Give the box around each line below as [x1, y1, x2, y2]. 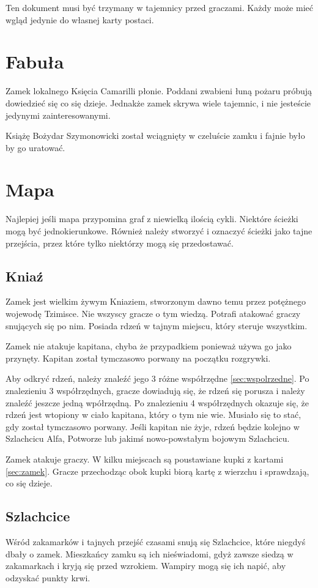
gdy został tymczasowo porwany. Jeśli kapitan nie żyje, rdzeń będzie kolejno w [6, 420, 300, 433]
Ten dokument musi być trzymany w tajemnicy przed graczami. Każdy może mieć [6, 1, 313, 13]
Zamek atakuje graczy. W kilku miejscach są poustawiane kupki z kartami [6, 452, 284, 465]
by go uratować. [6, 141, 65, 154]
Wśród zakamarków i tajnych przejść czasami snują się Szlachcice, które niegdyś [6, 535, 306, 548]
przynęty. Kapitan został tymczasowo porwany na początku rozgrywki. [6, 351, 271, 364]
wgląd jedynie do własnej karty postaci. [6, 13, 154, 26]
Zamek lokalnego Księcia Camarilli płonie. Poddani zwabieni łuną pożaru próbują [6, 84, 312, 97]
